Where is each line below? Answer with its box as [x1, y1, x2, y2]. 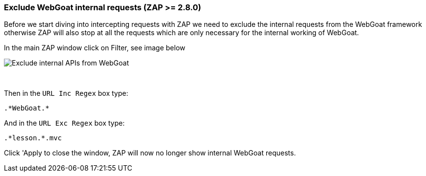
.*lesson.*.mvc [4, 134, 62, 142]
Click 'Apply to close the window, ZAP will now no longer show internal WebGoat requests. [4, 149, 296, 157]
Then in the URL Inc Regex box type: [4, 89, 128, 98]
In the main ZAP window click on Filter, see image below [4, 44, 186, 52]
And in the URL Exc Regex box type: [4, 119, 125, 128]
